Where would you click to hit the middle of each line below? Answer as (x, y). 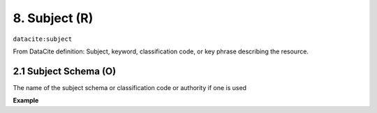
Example (26, 101)
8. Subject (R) (53, 18)
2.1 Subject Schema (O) (65, 71)
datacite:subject (43, 39)
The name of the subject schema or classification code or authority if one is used (130, 87)
